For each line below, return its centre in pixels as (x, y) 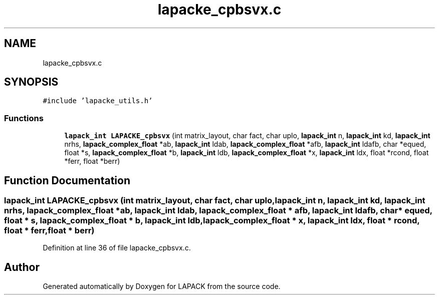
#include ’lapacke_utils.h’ (98, 101)
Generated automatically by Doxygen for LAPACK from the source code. (162, 286)
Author (22, 267)
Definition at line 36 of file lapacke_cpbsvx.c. (117, 248)
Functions (24, 118)
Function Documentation (67, 180)
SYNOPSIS (31, 82)
